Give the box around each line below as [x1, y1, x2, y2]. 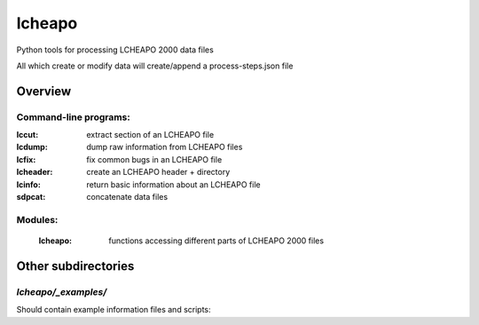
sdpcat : [16, 192, 46, 202]
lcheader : [16, 167, 53, 178]
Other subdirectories [16, 258, 135, 273]
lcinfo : [16, 178, 42, 190]
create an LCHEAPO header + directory [86, 167, 231, 178]
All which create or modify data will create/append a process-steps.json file [16, 60, 294, 71]
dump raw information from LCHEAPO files [86, 142, 243, 153]
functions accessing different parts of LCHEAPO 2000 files [108, 235, 324, 246]
